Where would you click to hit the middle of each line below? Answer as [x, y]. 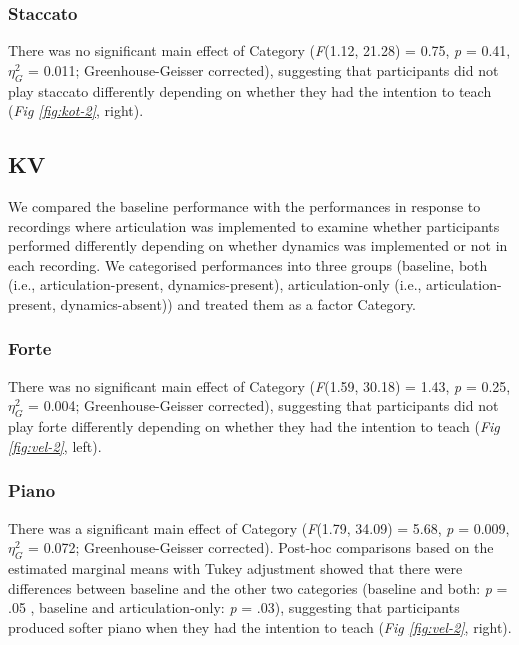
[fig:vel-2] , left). [55, 445]
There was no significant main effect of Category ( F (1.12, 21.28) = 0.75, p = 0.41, [259, 50]
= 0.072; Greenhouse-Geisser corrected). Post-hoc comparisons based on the [261, 547]
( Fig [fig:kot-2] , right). [76, 110]
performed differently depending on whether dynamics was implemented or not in [258, 245]
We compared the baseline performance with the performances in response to [244, 206]
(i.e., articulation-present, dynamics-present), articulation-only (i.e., [215, 284]
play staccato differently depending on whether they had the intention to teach [250, 90]
